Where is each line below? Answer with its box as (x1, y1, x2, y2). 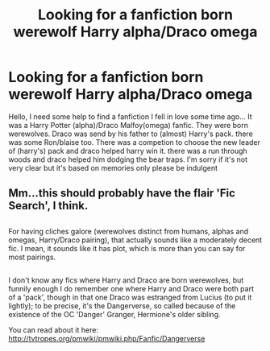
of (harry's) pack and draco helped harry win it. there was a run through (8, 146, 247, 155)
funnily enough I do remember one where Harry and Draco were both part (8, 284, 254, 294)
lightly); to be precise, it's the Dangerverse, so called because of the (8, 301, 236, 311)
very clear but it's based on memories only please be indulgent (8, 163, 218, 172)
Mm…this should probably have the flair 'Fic (8, 187, 236, 200)
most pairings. (8, 252, 56, 262)
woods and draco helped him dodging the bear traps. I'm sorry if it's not (8, 155, 248, 164)
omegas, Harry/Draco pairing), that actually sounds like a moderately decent (8, 235, 263, 245)
